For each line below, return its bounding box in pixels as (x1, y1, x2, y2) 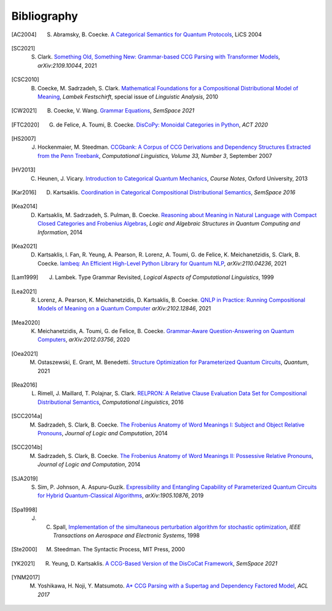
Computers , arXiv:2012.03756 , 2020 (38, 336, 130, 344)
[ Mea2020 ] (11, 318, 40, 326)
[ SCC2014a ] (11, 412, 42, 420)
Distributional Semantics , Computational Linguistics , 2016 (38, 398, 184, 406)
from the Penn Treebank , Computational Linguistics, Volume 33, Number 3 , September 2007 (38, 152, 272, 159)
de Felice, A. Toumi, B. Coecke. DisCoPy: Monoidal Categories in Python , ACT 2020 (56, 120, 269, 128)
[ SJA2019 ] (11, 475, 38, 482)
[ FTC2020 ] (11, 120, 40, 128)
